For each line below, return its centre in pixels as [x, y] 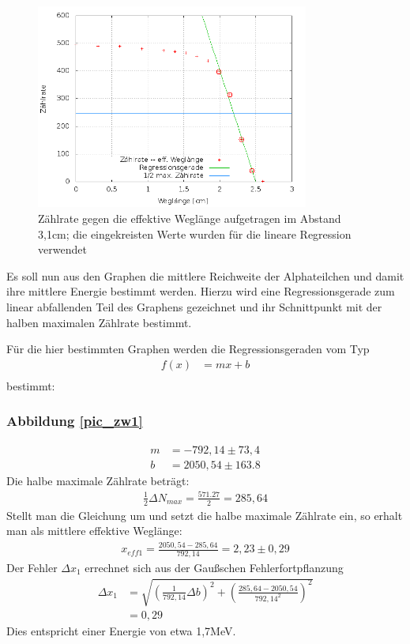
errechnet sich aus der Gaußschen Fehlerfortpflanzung [214, 567]
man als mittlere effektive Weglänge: [94, 531]
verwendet [62, 249]
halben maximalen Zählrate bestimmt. [99, 322]
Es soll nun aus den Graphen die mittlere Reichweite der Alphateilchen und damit [205, 275]
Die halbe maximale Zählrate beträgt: [98, 480]
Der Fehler [32, 567]
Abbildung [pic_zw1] [75, 421]
